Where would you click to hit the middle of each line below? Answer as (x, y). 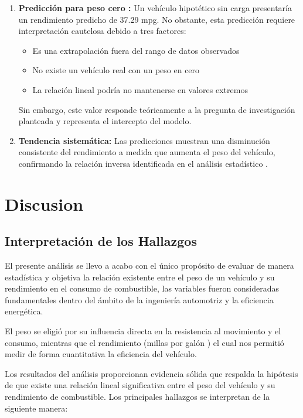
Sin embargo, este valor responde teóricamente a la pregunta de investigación (157, 109)
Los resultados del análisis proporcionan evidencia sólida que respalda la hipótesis (151, 373)
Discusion (44, 203)
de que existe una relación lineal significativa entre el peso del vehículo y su (140, 385)
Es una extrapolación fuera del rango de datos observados (136, 50)
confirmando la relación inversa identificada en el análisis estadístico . (143, 163)
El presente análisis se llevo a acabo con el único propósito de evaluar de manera (149, 265)
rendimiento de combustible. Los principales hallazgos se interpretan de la (137, 397)
